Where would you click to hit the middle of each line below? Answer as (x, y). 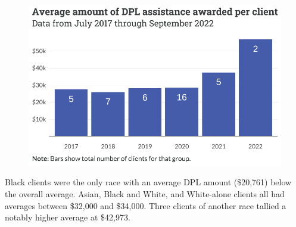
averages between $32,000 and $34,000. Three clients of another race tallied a (146, 205)
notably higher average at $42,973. (68, 217)
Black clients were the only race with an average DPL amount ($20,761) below (148, 182)
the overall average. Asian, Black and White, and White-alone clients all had (145, 194)
